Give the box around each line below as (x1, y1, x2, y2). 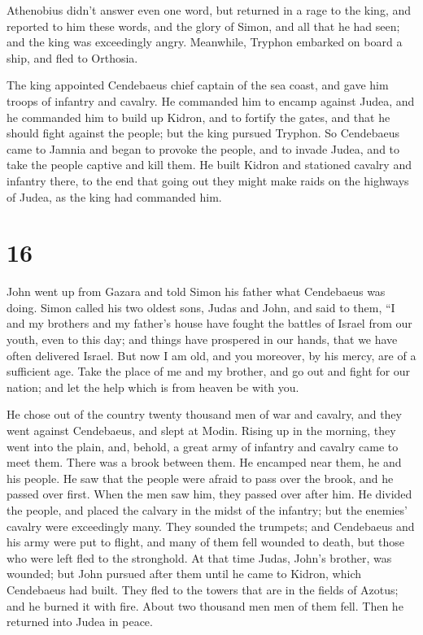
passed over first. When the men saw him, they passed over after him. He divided (7, 485, 412, 502)
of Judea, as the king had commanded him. (7, 188, 222, 205)
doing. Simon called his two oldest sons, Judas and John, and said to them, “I (7, 298, 395, 315)
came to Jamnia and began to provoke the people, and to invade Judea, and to (7, 140, 400, 157)
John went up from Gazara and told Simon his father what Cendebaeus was (7, 283, 386, 300)
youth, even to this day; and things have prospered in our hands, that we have (7, 331, 398, 348)
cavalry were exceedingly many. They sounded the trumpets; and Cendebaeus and (7, 517, 415, 534)
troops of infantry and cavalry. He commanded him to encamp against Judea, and (7, 92, 415, 109)
